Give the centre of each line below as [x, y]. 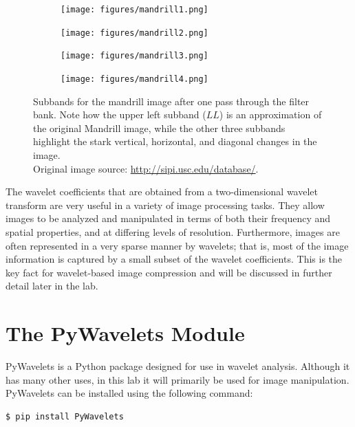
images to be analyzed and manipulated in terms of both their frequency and [168, 218]
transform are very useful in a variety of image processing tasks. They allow [165, 205]
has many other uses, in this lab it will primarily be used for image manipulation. [177, 379]
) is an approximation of [270, 114]
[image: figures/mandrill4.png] [135, 79]
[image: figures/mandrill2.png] [135, 33]
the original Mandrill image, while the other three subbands [159, 128]
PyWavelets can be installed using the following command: [129, 393]
